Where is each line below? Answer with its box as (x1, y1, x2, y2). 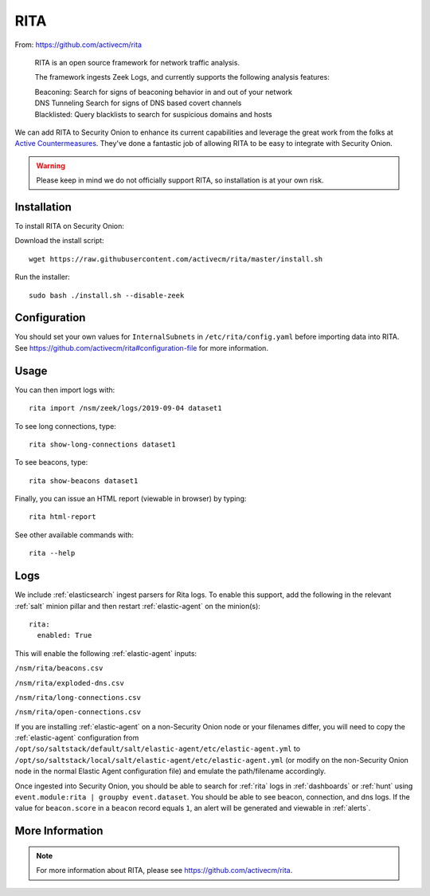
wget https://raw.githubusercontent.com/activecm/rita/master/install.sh (29, 254, 323, 263)
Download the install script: (14, 236, 104, 246)
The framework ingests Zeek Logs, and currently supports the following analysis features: (34, 73, 330, 82)
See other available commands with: (14, 530, 135, 540)
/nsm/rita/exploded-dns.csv (14, 678, 125, 687)
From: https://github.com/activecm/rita (14, 40, 143, 49)
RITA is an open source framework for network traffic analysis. (34, 57, 240, 67)
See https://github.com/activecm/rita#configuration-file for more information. (14, 343, 268, 352)
